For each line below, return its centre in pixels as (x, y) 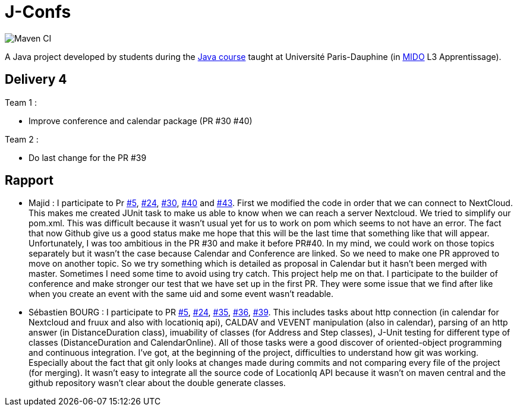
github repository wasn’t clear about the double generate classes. (157, 383)
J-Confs (38, 12)
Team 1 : (21, 102)
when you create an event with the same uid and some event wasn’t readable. (181, 294)
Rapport (29, 181)
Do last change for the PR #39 (88, 157)
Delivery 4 (36, 80)
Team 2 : (22, 139)
